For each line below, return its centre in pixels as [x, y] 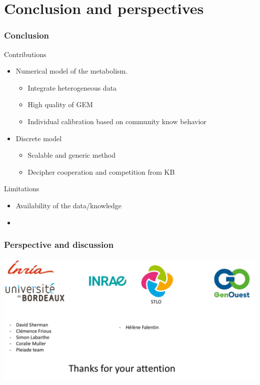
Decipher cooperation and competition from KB [101, 171]
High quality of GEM [60, 104]
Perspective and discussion [59, 245]
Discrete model [39, 138]
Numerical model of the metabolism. [72, 71]
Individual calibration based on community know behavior [117, 121]
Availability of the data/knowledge [68, 205]
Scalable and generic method [72, 155]
